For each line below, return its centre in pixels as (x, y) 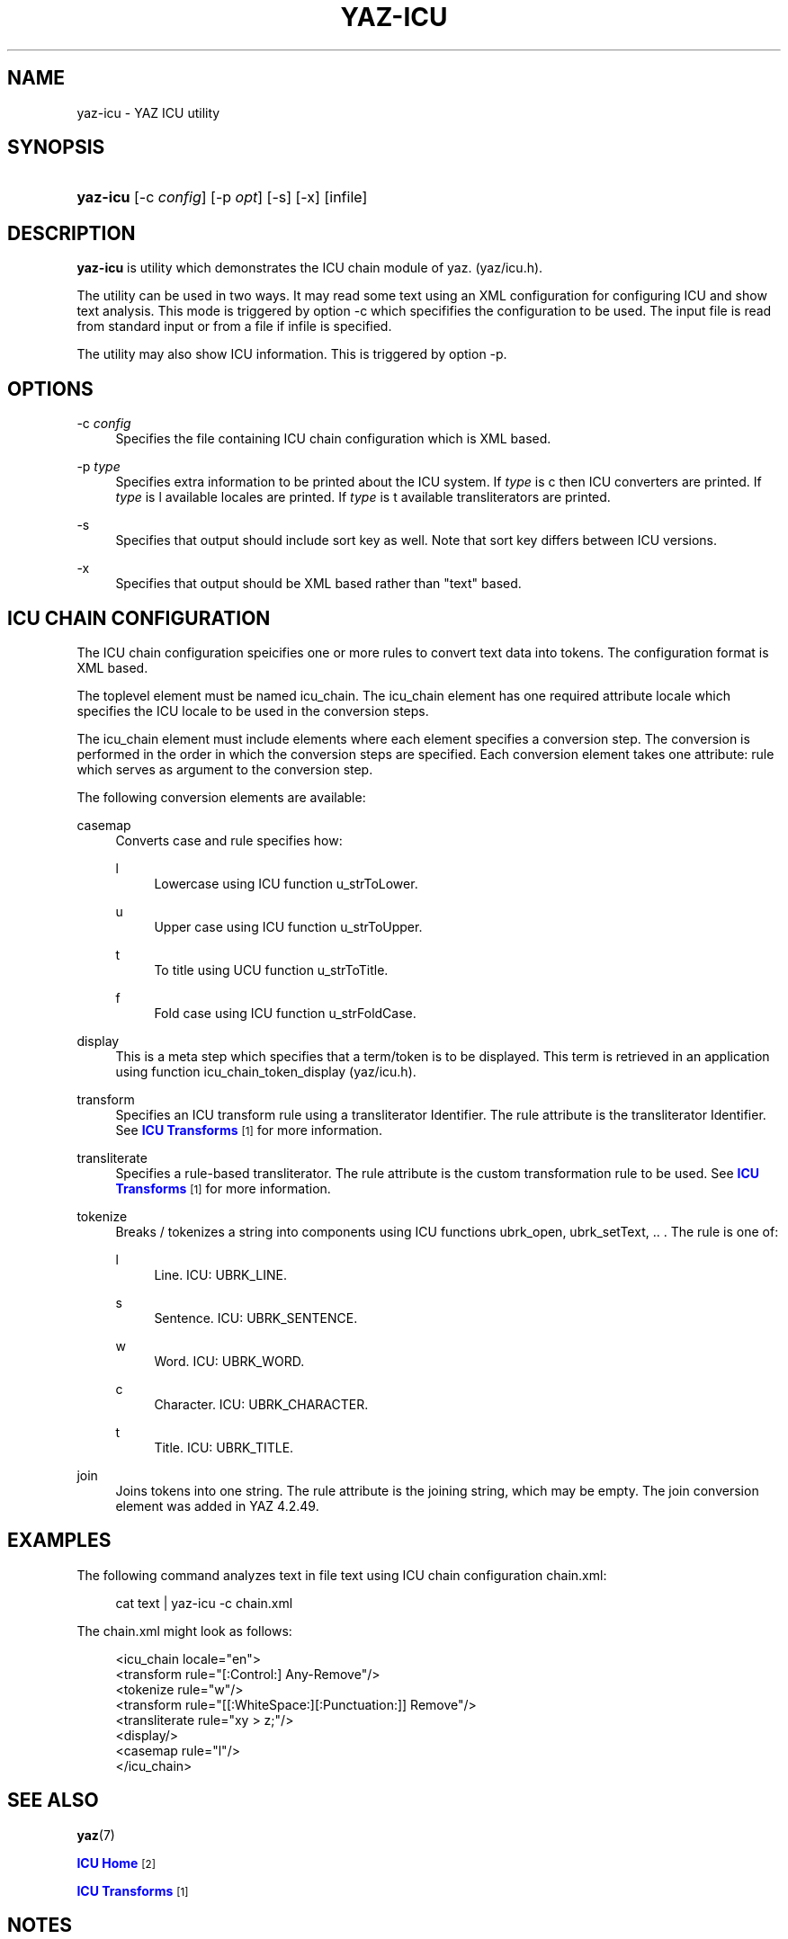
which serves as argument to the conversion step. (225, 769)
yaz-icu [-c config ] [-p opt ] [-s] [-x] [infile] (222, 197)
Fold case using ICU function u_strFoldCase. (285, 1013)
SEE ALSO (53, 1800)
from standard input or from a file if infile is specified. (234, 326)
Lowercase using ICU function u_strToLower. (286, 883)
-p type (98, 467)
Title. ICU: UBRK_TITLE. (224, 1447)
